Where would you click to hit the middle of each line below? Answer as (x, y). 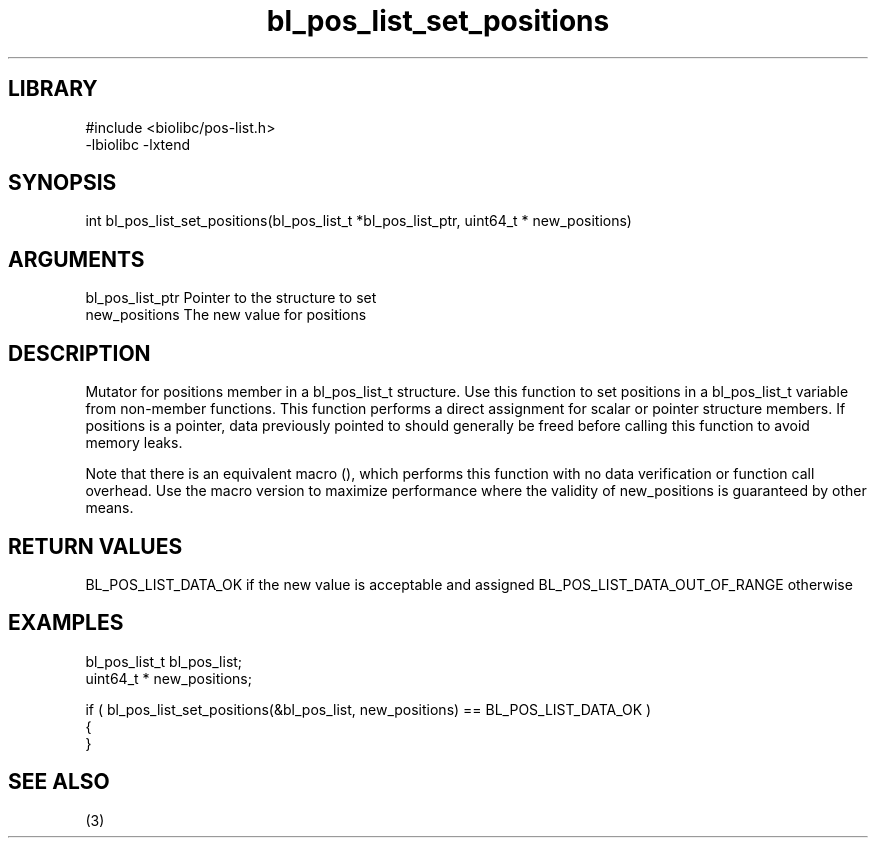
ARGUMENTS (76, 259)
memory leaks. (134, 443)
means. (109, 508)
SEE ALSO (59, 782)
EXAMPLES (66, 623)
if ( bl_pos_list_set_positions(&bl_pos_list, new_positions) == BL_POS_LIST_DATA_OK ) (368, 709)
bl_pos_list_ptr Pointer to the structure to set (231, 298)
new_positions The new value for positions (226, 315)
